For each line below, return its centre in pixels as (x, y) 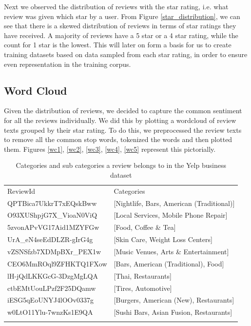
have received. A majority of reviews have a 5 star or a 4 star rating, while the (121, 35)
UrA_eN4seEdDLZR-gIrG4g (50, 239)
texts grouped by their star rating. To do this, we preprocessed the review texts (123, 130)
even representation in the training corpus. (68, 64)
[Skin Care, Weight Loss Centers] (163, 239)
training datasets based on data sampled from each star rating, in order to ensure (126, 54)
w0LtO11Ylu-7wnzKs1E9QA (50, 312)
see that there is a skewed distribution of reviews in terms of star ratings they (120, 26)
